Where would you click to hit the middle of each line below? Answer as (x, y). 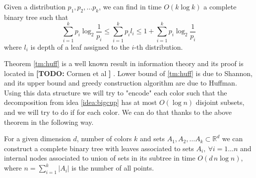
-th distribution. (159, 46)
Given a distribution (35, 6)
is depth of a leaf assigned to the (80, 46)
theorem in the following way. (49, 122)
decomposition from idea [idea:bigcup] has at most (81, 102)
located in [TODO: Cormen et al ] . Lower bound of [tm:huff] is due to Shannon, (128, 73)
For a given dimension (37, 138)
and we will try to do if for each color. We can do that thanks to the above (118, 112)
